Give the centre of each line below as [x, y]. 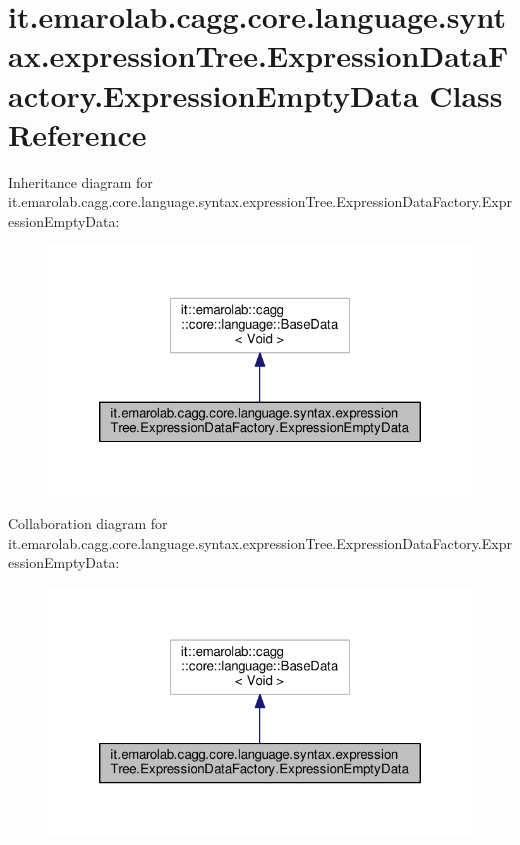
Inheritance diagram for [80, 181]
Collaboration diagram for [88, 523]
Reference [77, 133]
